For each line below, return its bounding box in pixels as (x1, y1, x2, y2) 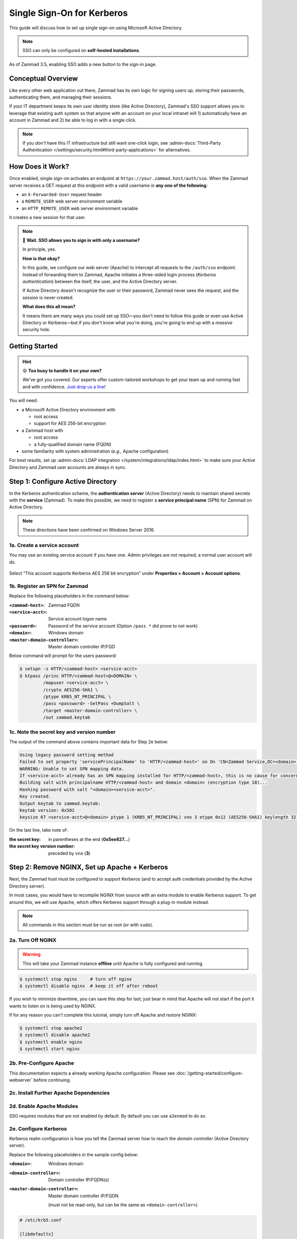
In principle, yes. (22, 246, 56, 252)
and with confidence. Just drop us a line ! (22, 384, 106, 390)
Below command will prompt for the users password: (9, 653, 117, 659)
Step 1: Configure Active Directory (9, 477, 117, 486)
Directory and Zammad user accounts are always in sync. (9, 464, 127, 470)
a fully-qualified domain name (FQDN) (34, 441, 111, 447)
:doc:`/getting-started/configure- (176, 1070, 244, 1076)
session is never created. (22, 294, 74, 300)
